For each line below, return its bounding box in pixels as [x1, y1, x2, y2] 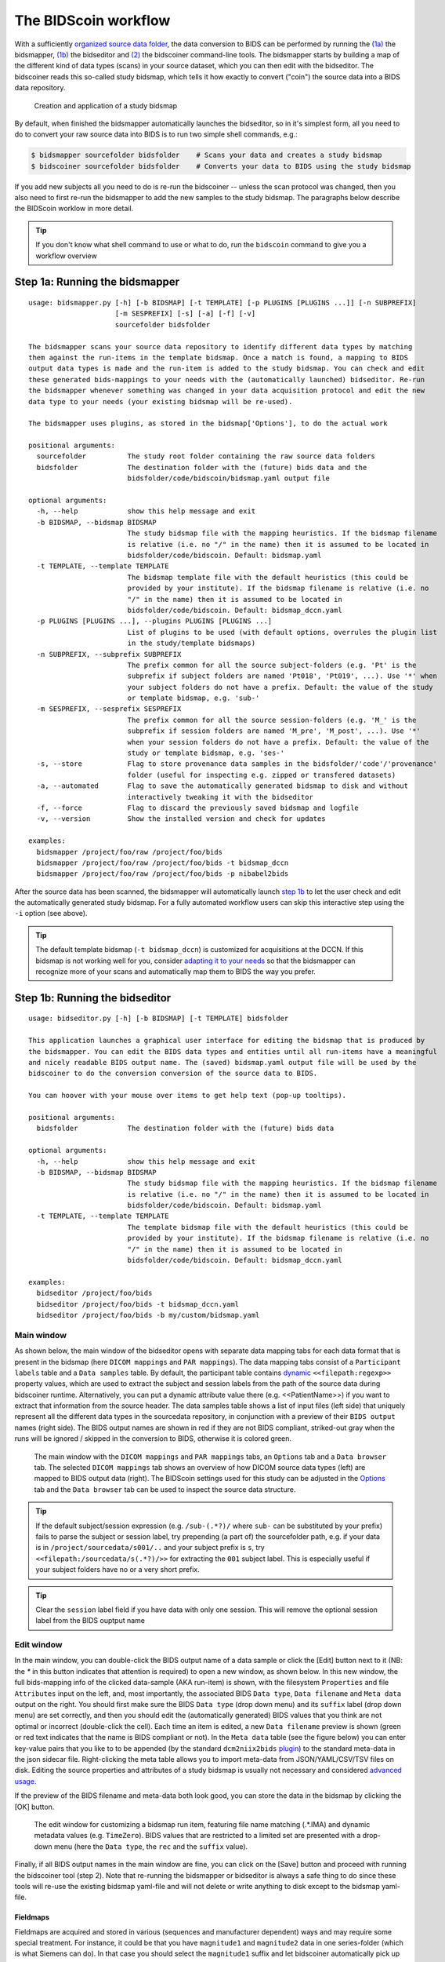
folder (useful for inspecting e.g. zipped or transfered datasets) [127, 770, 396, 779]
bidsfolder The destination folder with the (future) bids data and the [36, 463, 367, 472]
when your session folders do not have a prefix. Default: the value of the [127, 738, 429, 746]
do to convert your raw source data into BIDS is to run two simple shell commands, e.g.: [14, 129, 298, 139]
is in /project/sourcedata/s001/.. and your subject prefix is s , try [35, 1543, 266, 1552]
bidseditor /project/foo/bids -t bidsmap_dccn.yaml [36, 1300, 239, 1308]
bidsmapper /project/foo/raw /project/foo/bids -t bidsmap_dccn [36, 858, 289, 867]
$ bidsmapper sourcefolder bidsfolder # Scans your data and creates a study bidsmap [31, 151, 383, 160]
